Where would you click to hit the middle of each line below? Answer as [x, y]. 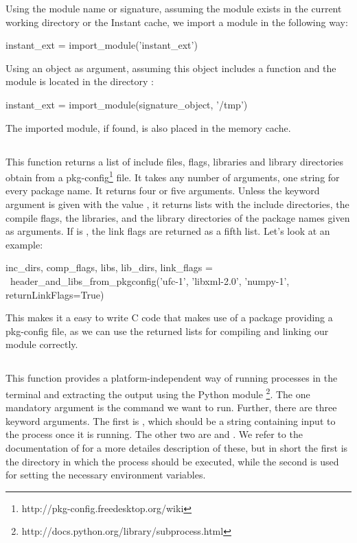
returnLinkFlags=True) [55, 294]
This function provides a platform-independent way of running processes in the [172, 378]
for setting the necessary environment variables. [106, 475]
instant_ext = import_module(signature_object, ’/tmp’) [127, 104]
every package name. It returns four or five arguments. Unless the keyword [163, 190]
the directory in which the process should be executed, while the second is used [172, 461]
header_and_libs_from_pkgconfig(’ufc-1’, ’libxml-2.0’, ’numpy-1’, [150, 280]
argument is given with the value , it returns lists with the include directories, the [177, 204]
